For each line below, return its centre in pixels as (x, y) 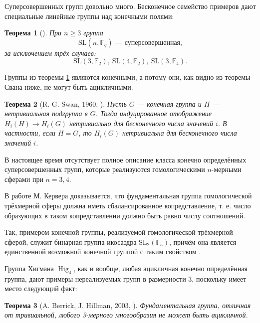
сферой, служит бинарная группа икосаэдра (71, 242)
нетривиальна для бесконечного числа (180, 133)
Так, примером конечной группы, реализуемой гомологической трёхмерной (119, 232)
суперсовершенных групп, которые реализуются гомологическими (105, 169)
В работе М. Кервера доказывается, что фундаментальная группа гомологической (128, 196)
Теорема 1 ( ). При (33, 33)
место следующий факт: (41, 288)
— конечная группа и (169, 103)
